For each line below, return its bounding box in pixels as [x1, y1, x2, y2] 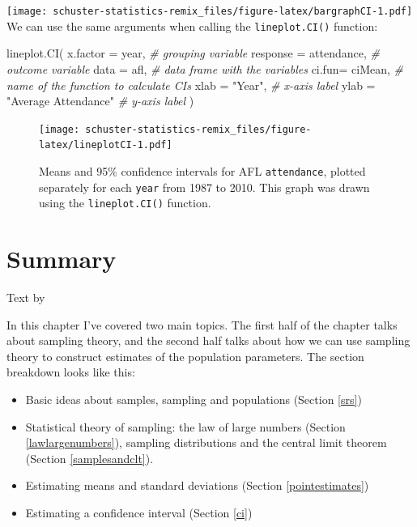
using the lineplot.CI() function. [39, 194, 211, 211]
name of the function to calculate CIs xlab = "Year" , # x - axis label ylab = [6, 76, 376, 93]
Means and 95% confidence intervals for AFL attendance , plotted [39, 163, 366, 179]
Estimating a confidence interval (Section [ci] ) [25, 504, 253, 521]
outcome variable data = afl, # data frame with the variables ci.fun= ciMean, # [6, 60, 403, 77]
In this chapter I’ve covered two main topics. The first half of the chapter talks [6, 316, 398, 333]
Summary [6, 242, 117, 275]
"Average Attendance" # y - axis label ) [6, 92, 194, 109]
